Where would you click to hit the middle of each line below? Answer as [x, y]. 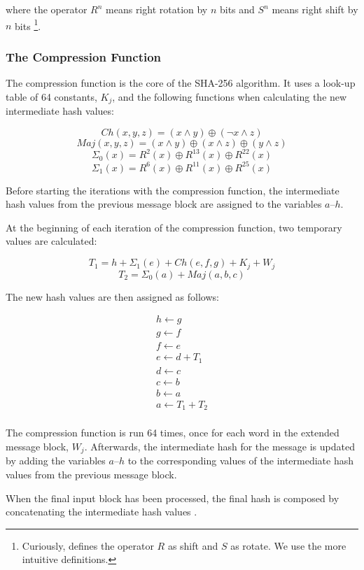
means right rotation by [157, 9]
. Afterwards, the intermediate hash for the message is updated [219, 446]
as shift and [193, 545]
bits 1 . [28, 24]
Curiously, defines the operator [88, 545]
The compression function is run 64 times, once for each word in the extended [173, 433]
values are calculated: [51, 241]
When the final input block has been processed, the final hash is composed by [173, 498]
